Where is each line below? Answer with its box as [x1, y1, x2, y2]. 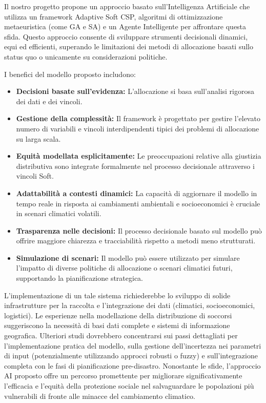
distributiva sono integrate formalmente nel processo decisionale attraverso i [16, 160, 255, 171]
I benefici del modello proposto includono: [4, 68, 136, 79]
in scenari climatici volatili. [16, 208, 101, 219]
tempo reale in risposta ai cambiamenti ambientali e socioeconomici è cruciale [16, 198, 260, 208]
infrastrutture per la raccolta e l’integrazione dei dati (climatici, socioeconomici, [4, 300, 255, 311]
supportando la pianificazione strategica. [16, 273, 144, 283]
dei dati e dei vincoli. [16, 95, 83, 106]
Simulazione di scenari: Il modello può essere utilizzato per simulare [16, 252, 240, 263]
